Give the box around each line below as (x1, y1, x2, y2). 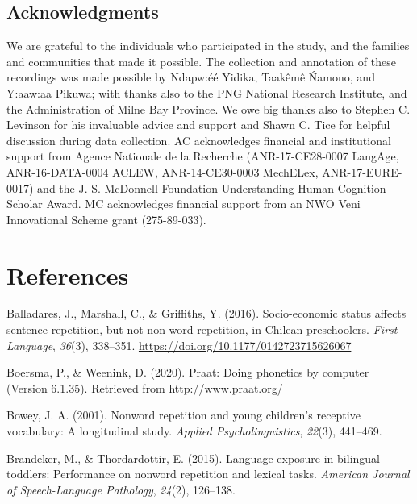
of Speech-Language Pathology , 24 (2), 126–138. (6, 481, 236, 498)
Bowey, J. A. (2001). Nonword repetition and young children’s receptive (6, 406, 361, 423)
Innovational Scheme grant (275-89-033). (6, 210, 206, 227)
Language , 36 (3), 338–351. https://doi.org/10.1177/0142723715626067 (6, 336, 352, 353)
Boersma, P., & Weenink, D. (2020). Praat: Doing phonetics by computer (6, 364, 369, 381)
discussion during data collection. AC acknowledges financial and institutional (6, 131, 391, 148)
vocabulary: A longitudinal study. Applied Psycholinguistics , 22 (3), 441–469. (6, 423, 382, 439)
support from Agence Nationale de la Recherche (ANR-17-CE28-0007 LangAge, (6, 148, 399, 165)
